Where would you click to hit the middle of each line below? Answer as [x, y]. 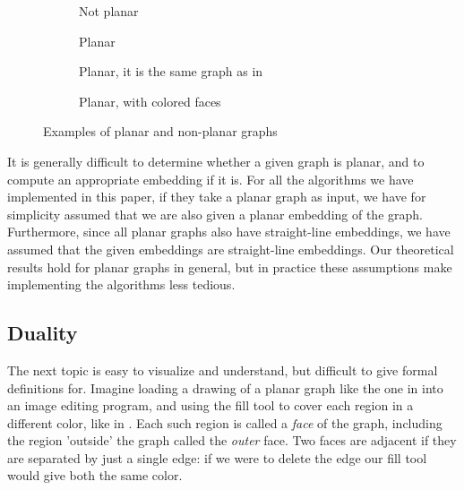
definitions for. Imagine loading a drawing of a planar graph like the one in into [225, 387]
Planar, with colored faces [150, 101]
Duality [43, 333]
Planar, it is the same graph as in [171, 71]
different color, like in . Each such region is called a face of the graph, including [225, 422]
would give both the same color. [95, 475]
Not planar [109, 11]
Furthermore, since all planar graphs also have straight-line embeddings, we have [229, 232]
